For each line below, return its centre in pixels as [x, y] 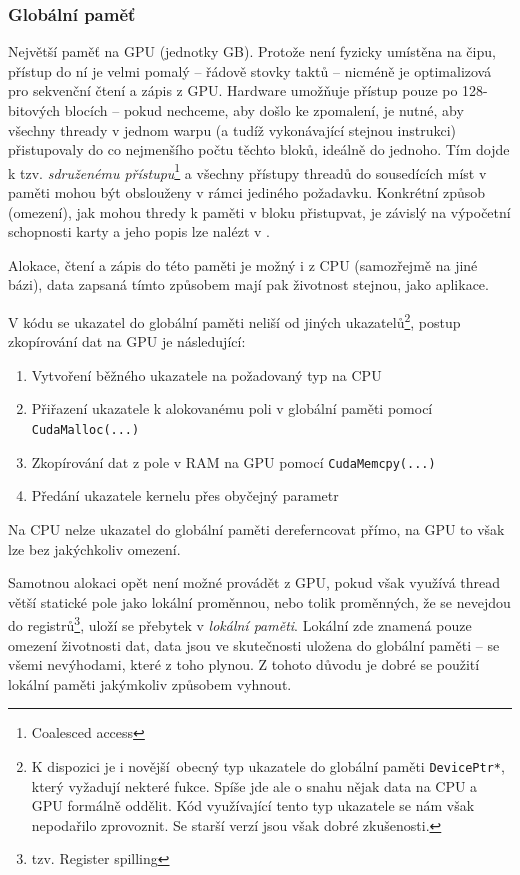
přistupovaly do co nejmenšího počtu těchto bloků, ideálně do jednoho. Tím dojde [259, 149]
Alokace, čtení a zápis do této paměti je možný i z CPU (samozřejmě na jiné [243, 264]
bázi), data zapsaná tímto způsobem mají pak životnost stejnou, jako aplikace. [248, 284]
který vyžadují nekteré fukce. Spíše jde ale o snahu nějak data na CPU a [254, 785]
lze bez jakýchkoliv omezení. [94, 548]
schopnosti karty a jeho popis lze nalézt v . [139, 231]
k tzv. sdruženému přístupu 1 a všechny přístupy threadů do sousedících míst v [247, 171]
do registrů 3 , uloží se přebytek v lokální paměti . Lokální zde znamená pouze [240, 623]
